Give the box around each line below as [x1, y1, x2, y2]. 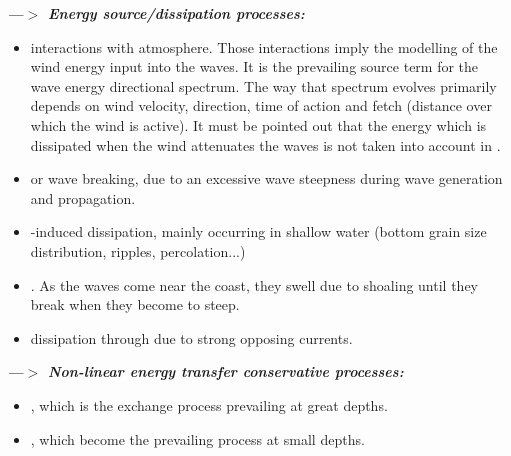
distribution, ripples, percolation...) [30, 240, 246, 261]
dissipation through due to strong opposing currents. [30, 327, 353, 348]
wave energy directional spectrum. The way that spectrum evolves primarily [30, 75, 497, 96]
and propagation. [30, 187, 136, 208]
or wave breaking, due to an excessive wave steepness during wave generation [30, 168, 503, 189]
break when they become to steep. [30, 294, 240, 315]
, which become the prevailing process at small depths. [30, 428, 365, 449]
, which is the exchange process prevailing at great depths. [30, 394, 388, 415]
